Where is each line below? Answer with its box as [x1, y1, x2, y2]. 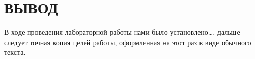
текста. [4, 47, 26, 57]
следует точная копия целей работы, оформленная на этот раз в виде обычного [4, 36, 251, 47]
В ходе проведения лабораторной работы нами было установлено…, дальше [4, 27, 240, 37]
